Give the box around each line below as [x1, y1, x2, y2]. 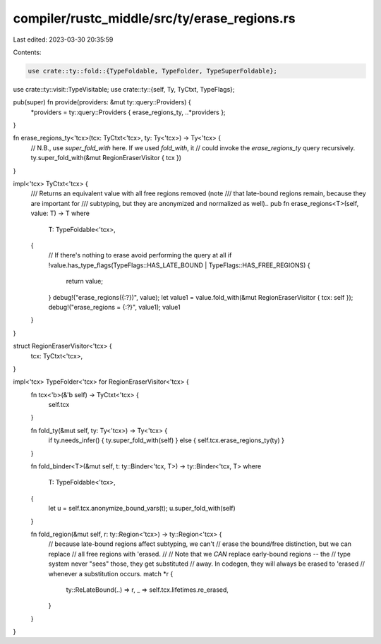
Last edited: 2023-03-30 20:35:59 [13, 35, 114, 44]
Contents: [13, 48, 42, 56]
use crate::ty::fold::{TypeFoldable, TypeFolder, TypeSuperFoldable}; [28, 67, 278, 75]
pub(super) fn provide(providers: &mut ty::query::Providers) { [13, 98, 191, 107]
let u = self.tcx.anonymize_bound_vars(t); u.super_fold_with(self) [48, 504, 236, 513]
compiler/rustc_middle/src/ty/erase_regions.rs [13, 11, 296, 26]
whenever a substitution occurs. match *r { [48, 569, 174, 578]
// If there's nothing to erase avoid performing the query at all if [48, 251, 232, 260]
